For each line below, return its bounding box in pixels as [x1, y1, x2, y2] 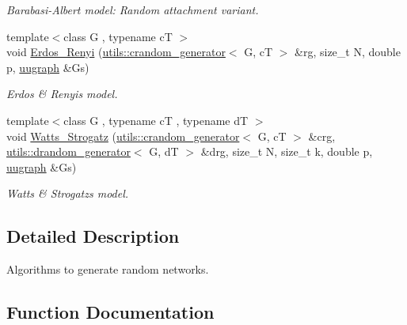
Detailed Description [6, 224, 180, 248]
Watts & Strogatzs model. [6, 185, 129, 202]
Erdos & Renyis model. [6, 85, 118, 102]
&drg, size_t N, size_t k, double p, [200, 143, 373, 160]
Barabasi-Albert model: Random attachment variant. [6, 2, 259, 17]
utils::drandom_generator [6, 143, 131, 160]
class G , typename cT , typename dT [63, 111, 249, 128]
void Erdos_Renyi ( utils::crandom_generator [6, 43, 226, 60]
